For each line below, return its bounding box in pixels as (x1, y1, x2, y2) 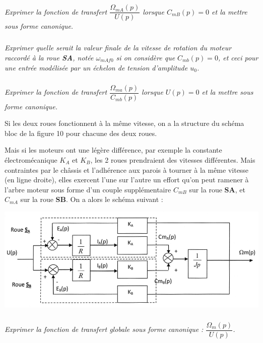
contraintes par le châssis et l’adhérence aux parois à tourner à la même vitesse (5, 164, 249, 175)
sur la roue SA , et (189, 184, 245, 194)
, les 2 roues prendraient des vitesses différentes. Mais (90, 155, 255, 165)
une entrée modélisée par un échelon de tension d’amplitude (5, 62, 188, 73)
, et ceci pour (218, 52, 258, 62)
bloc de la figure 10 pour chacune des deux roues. (5, 127, 157, 138)
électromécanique (5, 155, 57, 165)
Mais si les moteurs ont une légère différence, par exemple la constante (5, 145, 222, 155)
